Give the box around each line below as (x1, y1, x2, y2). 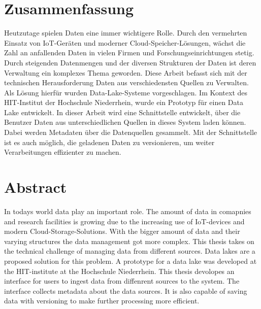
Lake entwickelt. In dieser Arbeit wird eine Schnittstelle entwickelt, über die (4, 107, 241, 117)
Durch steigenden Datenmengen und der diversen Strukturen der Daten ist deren (4, 57, 256, 67)
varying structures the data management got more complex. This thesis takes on (4, 235, 254, 246)
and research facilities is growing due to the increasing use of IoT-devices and (4, 216, 245, 226)
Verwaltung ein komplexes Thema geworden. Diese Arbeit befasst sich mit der (4, 67, 247, 78)
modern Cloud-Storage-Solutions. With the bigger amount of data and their (4, 226, 240, 236)
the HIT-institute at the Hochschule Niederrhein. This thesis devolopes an (4, 265, 235, 276)
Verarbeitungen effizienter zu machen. (4, 147, 121, 157)
